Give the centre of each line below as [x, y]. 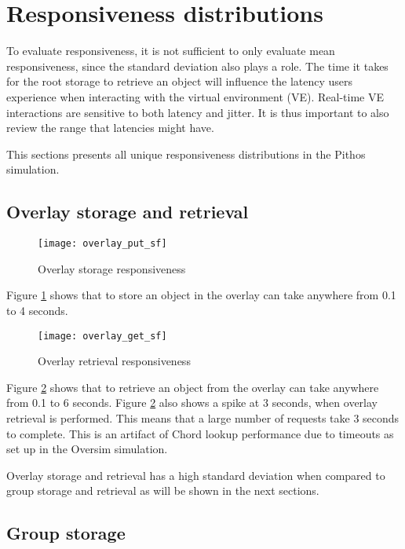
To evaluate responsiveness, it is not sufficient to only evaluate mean [171, 51]
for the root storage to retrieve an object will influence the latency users [180, 81]
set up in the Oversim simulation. [87, 449]
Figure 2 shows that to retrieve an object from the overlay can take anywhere [193, 387]
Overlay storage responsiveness [112, 268]
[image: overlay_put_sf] [102, 244]
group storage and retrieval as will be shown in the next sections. [163, 490]
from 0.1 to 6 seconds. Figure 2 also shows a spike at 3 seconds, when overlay [192, 403]
